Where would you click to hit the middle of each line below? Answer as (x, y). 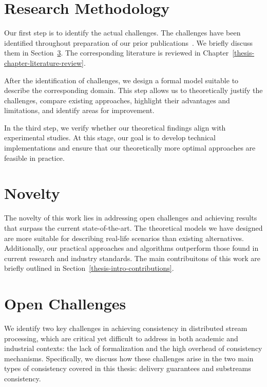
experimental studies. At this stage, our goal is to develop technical (110, 137)
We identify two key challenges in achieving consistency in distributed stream (126, 328)
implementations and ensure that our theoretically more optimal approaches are (130, 148)
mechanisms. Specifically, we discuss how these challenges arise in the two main (129, 358)
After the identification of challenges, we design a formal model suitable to (121, 80)
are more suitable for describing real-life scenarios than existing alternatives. (124, 238)
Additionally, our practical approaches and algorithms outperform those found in (131, 248)
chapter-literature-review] (44, 62)
